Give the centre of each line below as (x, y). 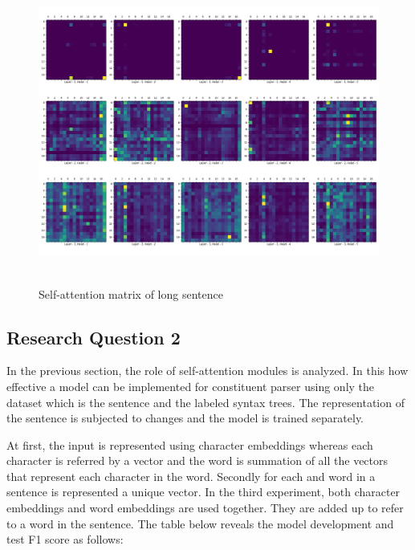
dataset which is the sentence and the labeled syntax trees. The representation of (205, 402)
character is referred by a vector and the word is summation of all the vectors (197, 460)
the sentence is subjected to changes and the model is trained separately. (185, 418)
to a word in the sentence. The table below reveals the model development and (200, 523)
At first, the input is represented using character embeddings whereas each (190, 444)
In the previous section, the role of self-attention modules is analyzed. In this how (207, 371)
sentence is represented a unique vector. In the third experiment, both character (203, 492)
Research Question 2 (94, 337)
